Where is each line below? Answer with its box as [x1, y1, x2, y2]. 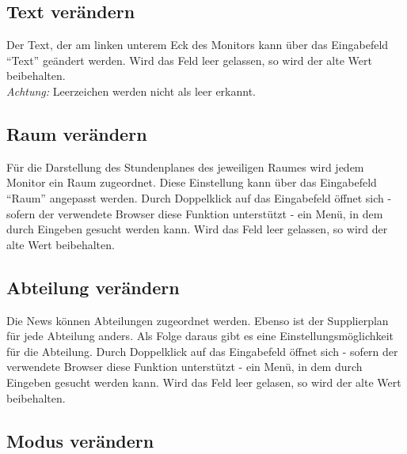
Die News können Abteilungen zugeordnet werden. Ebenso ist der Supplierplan [6, 312, 389, 328]
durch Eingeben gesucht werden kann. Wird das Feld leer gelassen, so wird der [6, 221, 388, 237]
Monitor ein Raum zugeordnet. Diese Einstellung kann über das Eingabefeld [6, 174, 377, 191]
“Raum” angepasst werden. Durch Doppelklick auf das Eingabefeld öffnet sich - [6, 189, 392, 206]
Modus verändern [6, 428, 154, 452]
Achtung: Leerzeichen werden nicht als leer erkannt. [6, 82, 257, 99]
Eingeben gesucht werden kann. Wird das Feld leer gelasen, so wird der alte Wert [6, 373, 401, 390]
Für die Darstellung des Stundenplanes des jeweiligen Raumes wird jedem [6, 158, 364, 175]
